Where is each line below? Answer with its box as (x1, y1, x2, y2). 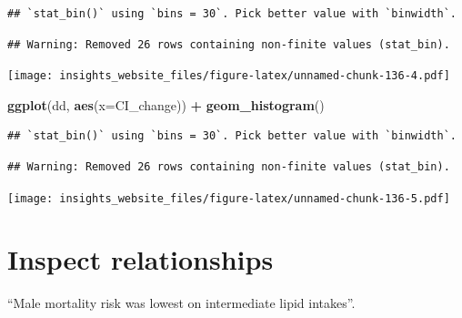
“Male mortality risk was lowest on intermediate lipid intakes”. (7, 293, 356, 313)
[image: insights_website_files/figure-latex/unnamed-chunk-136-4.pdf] (7, 69, 450, 83)
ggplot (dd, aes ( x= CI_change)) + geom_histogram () (7, 95, 325, 114)
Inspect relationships (7, 241, 274, 278)
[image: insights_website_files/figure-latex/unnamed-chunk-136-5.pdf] (7, 191, 450, 205)
